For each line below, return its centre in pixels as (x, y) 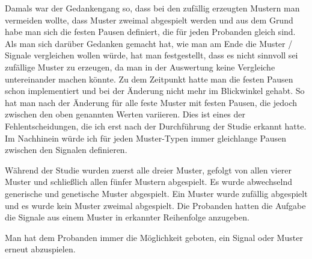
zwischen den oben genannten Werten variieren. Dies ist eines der (125, 114)
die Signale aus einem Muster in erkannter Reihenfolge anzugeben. (127, 217)
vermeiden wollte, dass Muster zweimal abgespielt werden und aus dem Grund (149, 20)
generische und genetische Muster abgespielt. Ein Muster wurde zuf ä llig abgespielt (156, 193)
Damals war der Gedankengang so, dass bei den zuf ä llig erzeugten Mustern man (152, 8)
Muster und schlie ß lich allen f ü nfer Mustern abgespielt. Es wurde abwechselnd (149, 182)
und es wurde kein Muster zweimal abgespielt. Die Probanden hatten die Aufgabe (155, 205)
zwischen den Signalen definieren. (66, 150)
